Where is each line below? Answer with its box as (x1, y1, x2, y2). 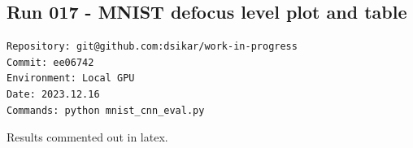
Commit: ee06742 (7, 56, 94, 68)
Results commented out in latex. (7, 128, 168, 146)
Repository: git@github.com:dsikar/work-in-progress (7, 41, 298, 53)
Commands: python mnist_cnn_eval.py (7, 104, 205, 116)
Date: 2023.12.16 (7, 88, 100, 100)
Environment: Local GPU (7, 72, 135, 85)
